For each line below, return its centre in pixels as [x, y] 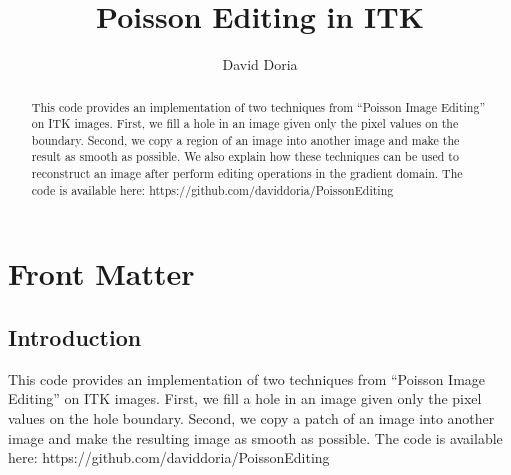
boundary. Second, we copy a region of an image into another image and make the [245, 139]
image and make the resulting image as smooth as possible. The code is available [255, 437]
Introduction [75, 337]
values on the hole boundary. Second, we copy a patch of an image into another [251, 418]
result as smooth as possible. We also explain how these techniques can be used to [245, 156]
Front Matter [101, 273]
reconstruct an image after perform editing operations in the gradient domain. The [247, 173]
